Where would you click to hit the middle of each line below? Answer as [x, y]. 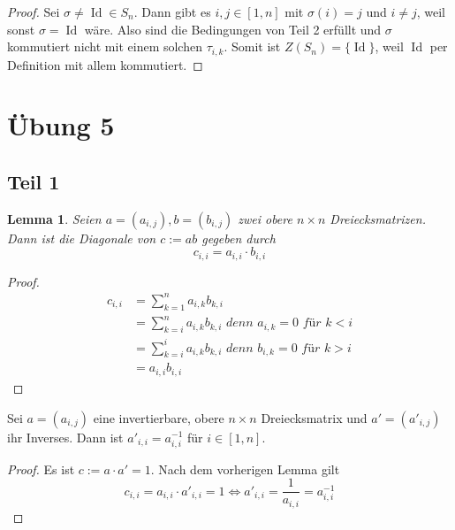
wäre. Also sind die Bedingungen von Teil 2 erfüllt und [233, 29]
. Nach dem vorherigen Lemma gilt [245, 469]
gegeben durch [239, 238]
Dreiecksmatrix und [314, 417]
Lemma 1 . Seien [54, 218]
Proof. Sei [34, 12]
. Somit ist [252, 46]
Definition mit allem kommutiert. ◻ [105, 64]
